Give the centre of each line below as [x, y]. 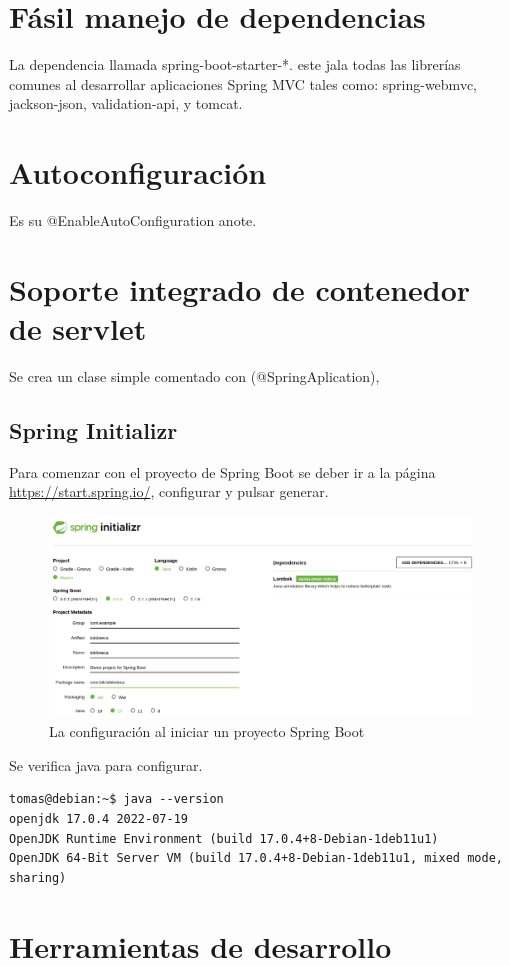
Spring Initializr [93, 429]
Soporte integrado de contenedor [240, 288]
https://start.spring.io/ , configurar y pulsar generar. [169, 491]
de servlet [78, 328]
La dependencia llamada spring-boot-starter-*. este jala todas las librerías [235, 64]
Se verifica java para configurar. [106, 764]
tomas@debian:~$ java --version [116, 799]
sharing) [38, 877]
